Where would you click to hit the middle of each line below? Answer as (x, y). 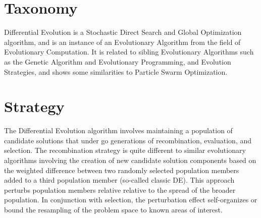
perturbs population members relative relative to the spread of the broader (120, 189)
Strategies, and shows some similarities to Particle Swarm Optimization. (116, 71)
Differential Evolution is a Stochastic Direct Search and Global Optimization (123, 32)
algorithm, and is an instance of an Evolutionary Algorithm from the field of (122, 42)
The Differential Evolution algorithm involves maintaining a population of (118, 130)
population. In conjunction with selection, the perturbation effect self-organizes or (131, 200)
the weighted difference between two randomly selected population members (122, 170)
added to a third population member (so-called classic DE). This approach (119, 180)
